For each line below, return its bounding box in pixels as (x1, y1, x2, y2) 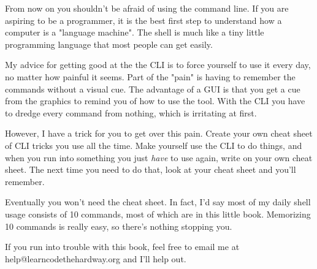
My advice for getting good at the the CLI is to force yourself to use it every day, (5, 58, 311, 71)
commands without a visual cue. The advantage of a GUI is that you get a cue (5, 82, 300, 95)
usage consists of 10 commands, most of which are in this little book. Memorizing (5, 207, 311, 220)
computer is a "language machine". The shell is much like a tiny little (5, 26, 264, 39)
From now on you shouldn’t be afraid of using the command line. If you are (5, 2, 289, 14)
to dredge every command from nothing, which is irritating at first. (5, 106, 257, 119)
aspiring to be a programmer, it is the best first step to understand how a (5, 13, 282, 26)
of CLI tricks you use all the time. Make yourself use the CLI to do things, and (5, 138, 302, 151)
